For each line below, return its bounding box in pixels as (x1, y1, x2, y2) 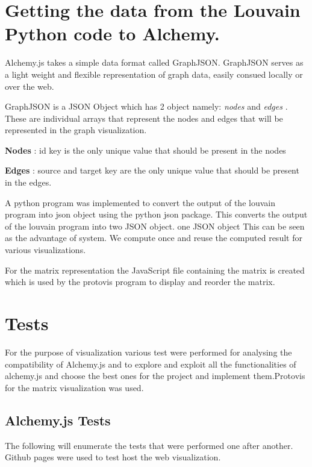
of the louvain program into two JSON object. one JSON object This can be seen (5, 219, 305, 232)
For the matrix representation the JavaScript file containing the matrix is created (5, 263, 305, 276)
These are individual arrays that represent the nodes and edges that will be (5, 111, 283, 124)
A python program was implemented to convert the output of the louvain (5, 196, 275, 208)
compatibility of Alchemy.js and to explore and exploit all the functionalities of (5, 357, 296, 370)
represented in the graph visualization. (5, 124, 147, 136)
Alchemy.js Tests (5, 410, 111, 429)
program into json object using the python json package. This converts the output (5, 208, 308, 221)
